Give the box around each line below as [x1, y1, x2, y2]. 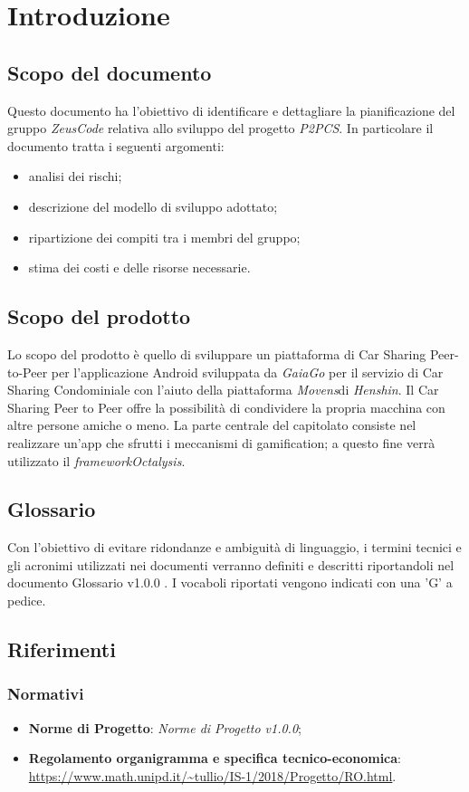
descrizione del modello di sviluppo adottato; [28, 196, 278, 215]
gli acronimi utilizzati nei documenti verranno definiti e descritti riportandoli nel [7, 555, 455, 574]
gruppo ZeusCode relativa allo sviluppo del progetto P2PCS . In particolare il [7, 119, 434, 138]
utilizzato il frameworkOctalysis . [7, 451, 186, 470]
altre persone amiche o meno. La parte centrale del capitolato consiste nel [7, 415, 416, 434]
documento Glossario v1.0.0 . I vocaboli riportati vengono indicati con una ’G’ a [7, 573, 453, 592]
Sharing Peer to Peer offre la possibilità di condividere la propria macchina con [7, 397, 445, 416]
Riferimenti [7, 635, 116, 663]
